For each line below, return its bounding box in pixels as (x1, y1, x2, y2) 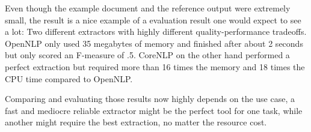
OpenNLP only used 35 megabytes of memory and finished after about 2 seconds (5, 37, 303, 49)
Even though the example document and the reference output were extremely (5, 2, 291, 14)
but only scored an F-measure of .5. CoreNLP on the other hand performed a (5, 49, 290, 61)
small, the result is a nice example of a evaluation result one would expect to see (5, 13, 301, 26)
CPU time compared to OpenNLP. (5, 72, 133, 85)
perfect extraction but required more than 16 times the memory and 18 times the (5, 60, 305, 73)
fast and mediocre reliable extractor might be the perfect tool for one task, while (5, 104, 303, 116)
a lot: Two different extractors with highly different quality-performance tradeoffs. (5, 25, 307, 38)
